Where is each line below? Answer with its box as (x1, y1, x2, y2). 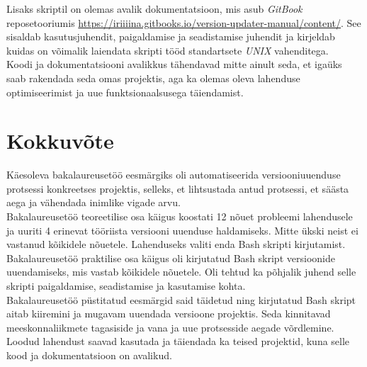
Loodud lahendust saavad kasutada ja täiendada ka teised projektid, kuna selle (6, 334, 350, 349)
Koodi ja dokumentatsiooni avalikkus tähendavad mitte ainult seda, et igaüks (6, 57, 342, 72)
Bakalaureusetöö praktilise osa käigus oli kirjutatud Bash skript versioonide (6, 250, 335, 265)
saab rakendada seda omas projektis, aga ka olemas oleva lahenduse (6, 70, 300, 85)
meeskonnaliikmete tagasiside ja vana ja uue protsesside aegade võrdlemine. (6, 320, 334, 334)
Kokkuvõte (6, 126, 114, 155)
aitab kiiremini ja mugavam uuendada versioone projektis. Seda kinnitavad (6, 306, 331, 321)
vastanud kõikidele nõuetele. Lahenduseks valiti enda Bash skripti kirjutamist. (6, 237, 346, 252)
